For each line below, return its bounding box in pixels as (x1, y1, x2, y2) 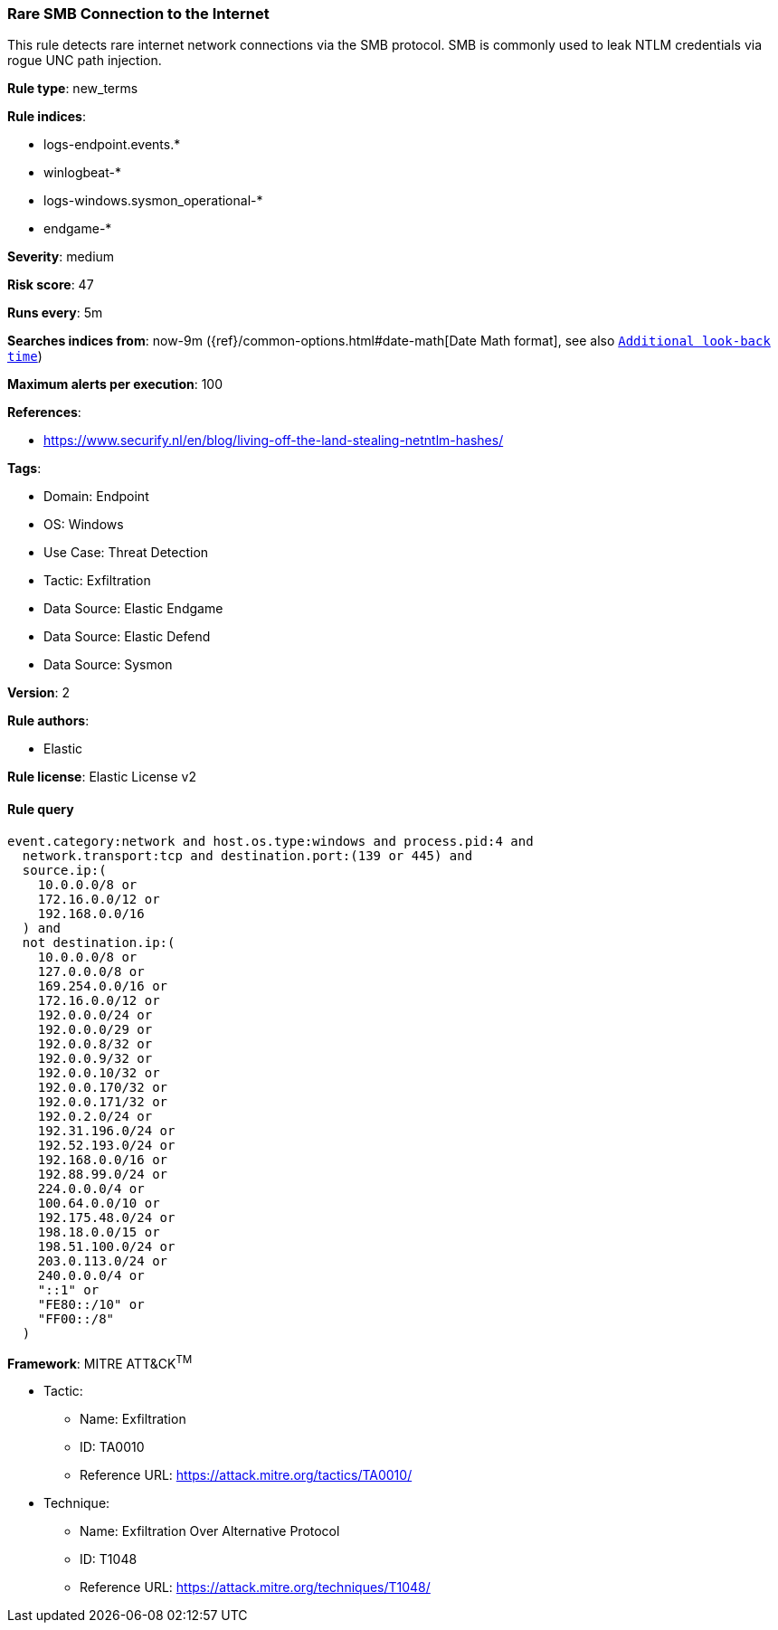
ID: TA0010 (80, 1439, 145, 1455)
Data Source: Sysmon (43, 657, 173, 673)
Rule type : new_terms (7, 81, 138, 97)
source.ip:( (22, 862, 107, 877)
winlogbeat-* (43, 165, 121, 181)
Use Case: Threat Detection (43, 545, 209, 561)
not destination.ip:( (22, 934, 176, 950)
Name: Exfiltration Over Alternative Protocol (80, 1523, 340, 1540)
